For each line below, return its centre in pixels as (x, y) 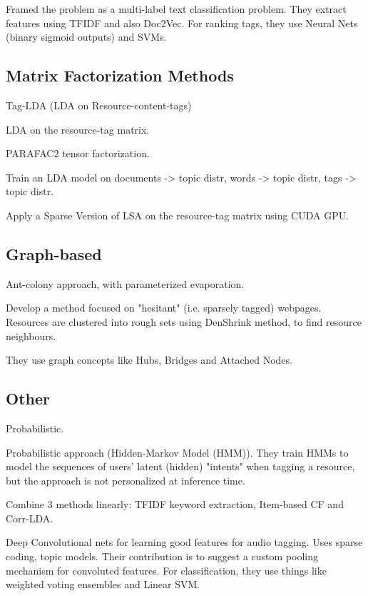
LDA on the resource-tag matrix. (78, 129)
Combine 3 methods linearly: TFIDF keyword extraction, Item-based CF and (175, 504)
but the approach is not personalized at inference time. (126, 480)
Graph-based (54, 253)
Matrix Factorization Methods (120, 75)
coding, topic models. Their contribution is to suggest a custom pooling (162, 556)
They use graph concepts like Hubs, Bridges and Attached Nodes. (149, 360)
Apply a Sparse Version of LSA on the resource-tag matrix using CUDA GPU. (178, 215)
